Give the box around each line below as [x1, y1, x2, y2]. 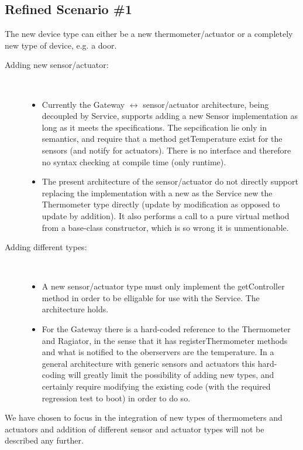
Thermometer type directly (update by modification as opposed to [42, 198, 280, 210]
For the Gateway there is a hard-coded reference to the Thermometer [42, 323, 291, 335]
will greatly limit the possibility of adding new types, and [68, 369, 274, 381]
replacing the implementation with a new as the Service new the [42, 186, 273, 199]
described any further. [5, 434, 84, 446]
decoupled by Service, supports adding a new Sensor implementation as [42, 110, 298, 122]
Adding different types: [5, 241, 87, 253]
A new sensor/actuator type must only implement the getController [42, 280, 285, 292]
